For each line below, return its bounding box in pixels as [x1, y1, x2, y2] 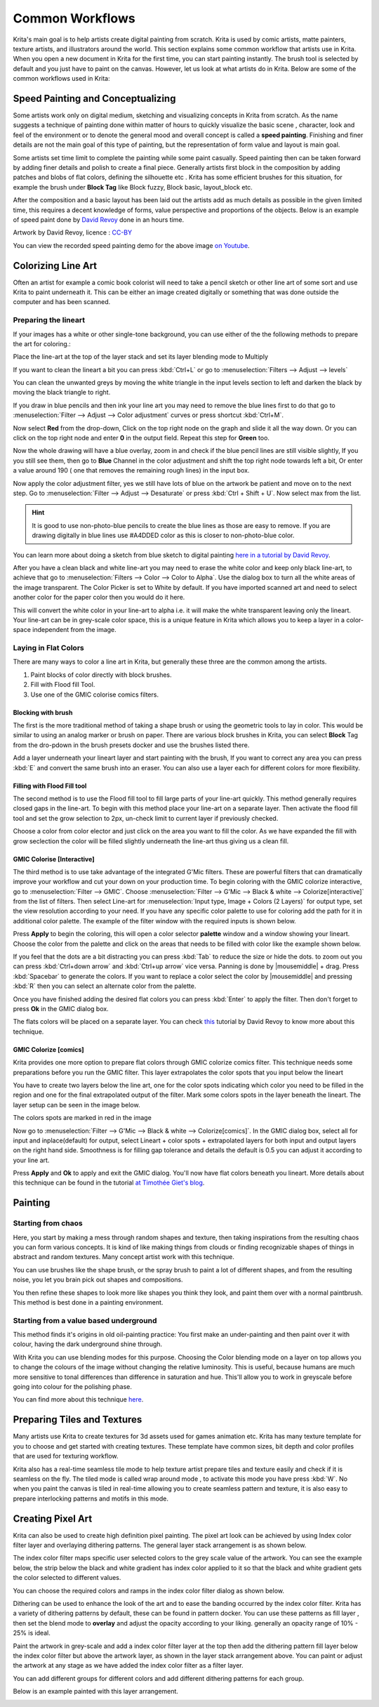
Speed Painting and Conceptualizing [13, 92, 176, 105]
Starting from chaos [13, 1218, 84, 1228]
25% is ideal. [13, 1629, 51, 1637]
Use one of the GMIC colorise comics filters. [30, 690, 159, 699]
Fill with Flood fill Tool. [30, 680, 95, 689]
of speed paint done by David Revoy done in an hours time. [13, 215, 185, 224]
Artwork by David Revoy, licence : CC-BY [13, 228, 133, 237]
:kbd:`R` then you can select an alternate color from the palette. [13, 982, 197, 990]
